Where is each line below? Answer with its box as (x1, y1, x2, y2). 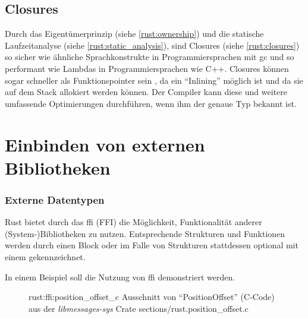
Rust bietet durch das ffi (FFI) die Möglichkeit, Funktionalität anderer (5, 216, 262, 228)
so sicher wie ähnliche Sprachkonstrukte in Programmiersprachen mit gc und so (5, 50, 294, 63)
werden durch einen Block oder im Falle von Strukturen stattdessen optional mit (5, 239, 298, 251)
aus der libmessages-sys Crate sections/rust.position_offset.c (29, 302, 249, 314)
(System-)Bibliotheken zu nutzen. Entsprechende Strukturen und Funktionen (5, 227, 285, 239)
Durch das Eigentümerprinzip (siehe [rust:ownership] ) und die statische (5, 27, 264, 40)
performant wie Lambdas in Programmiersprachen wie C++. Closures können (5, 62, 289, 74)
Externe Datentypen (5, 192, 105, 207)
